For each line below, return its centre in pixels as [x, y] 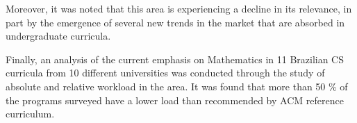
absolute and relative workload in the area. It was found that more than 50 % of [177, 86]
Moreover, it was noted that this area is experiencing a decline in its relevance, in [179, 8]
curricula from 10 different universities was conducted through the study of [165, 73]
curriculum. [30, 114]
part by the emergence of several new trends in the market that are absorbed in [175, 22]
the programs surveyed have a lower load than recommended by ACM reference [175, 100]
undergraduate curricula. [58, 36]
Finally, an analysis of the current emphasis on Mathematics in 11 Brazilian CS [175, 59]
